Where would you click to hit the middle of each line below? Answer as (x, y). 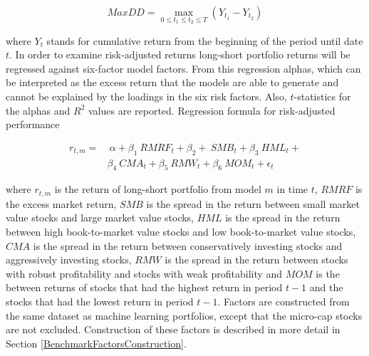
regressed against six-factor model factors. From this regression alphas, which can (183, 68)
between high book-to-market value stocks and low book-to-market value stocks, (181, 232)
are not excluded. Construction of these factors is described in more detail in (173, 329)
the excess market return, (61, 203)
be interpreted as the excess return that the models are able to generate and (172, 82)
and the (326, 287)
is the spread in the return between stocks (256, 260)
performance (33, 124)
